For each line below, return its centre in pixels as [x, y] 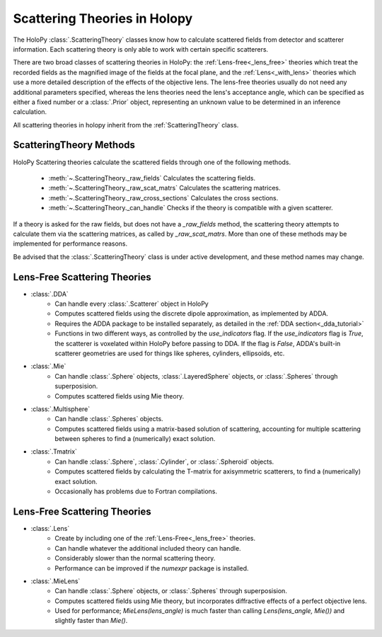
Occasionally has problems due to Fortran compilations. [136, 491]
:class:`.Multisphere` [60, 409]
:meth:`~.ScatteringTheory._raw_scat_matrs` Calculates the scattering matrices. [164, 188]
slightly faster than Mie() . [91, 621]
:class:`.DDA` [50, 294]
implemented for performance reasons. [70, 243]
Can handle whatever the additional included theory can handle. [148, 548]
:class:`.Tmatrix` [54, 452]
